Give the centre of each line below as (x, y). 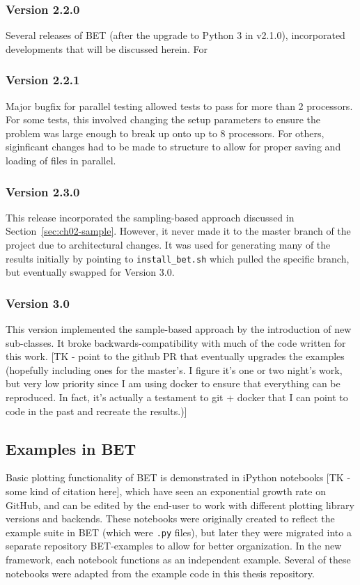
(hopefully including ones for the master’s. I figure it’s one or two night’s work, (174, 369)
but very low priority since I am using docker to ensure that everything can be (173, 383)
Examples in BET (71, 448)
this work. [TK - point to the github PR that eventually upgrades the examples (175, 356)
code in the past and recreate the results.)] (96, 411)
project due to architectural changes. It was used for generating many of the (168, 244)
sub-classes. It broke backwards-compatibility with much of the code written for (176, 342)
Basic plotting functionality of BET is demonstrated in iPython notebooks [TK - (178, 477)
